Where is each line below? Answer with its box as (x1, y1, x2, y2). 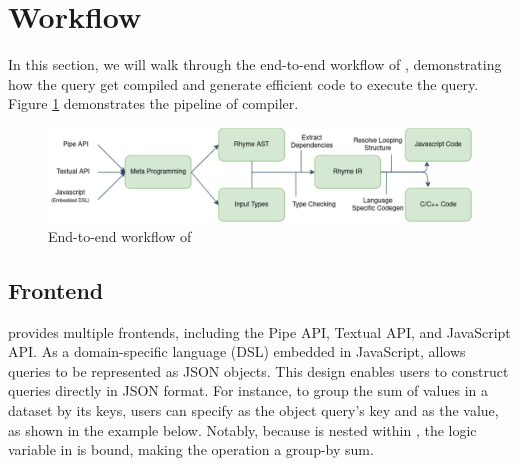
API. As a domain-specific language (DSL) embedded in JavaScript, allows (8, 341, 466, 362)
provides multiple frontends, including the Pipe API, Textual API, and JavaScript (8, 321, 511, 342)
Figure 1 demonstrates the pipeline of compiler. (8, 93, 299, 114)
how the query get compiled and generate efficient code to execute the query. (8, 73, 479, 94)
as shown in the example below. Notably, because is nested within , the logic (8, 419, 477, 440)
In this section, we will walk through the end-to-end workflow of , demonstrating (8, 54, 502, 75)
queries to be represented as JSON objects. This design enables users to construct (8, 360, 509, 381)
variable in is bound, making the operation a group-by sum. (8, 439, 374, 460)
